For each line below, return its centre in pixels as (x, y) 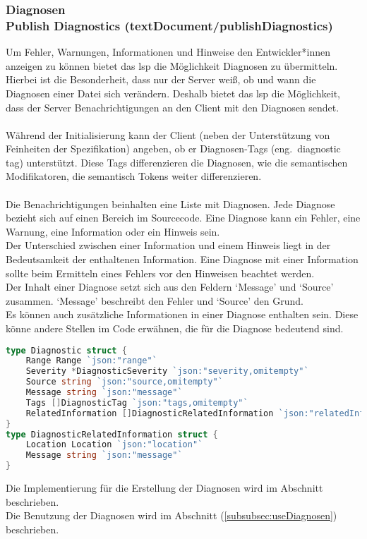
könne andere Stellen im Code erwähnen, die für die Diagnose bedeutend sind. (175, 328)
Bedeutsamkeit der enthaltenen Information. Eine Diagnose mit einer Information (182, 259)
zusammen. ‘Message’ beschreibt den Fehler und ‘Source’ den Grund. (155, 300)
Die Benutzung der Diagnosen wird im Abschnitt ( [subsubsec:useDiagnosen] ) (172, 515)
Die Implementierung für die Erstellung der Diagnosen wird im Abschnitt (164, 488)
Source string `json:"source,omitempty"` (124, 382)
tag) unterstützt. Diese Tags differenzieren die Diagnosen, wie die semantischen (177, 162)
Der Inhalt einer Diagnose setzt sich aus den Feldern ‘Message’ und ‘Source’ (170, 287)
